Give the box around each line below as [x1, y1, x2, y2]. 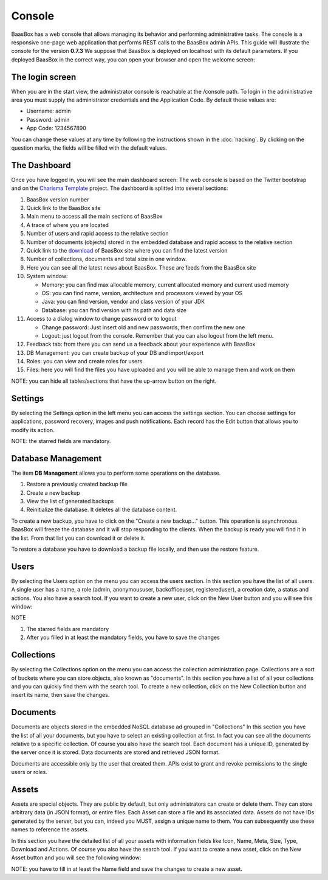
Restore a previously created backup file [26, 481, 128, 488]
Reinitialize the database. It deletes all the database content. [26, 506, 177, 514]
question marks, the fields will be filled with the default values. [11, 144, 168, 152]
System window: [26, 273, 68, 280]
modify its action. [11, 426, 55, 433]
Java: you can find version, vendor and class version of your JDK [41, 298, 205, 306]
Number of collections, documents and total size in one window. [26, 256, 187, 263]
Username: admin [26, 107, 71, 115]
